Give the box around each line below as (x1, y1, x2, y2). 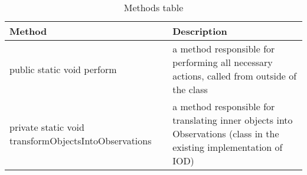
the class (172, 82, 208, 96)
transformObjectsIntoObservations (9, 133, 152, 147)
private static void (9, 120, 84, 134)
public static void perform (9, 62, 117, 76)
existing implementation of (172, 140, 283, 154)
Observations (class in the (172, 127, 279, 140)
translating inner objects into (172, 113, 293, 127)
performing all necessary (172, 55, 273, 69)
